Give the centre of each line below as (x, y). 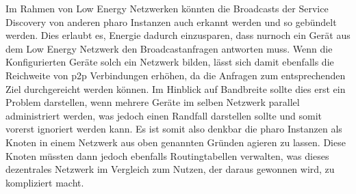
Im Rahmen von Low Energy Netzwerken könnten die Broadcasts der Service (167, 8)
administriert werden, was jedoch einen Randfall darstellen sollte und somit (164, 115)
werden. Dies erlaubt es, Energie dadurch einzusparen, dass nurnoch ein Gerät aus (178, 35)
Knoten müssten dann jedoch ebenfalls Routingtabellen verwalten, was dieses (167, 155)
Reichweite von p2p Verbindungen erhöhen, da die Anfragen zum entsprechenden (176, 75)
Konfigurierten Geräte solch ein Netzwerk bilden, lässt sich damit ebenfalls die (170, 62)
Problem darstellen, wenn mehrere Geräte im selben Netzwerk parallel (153, 102)
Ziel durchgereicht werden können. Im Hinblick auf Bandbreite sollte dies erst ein (176, 88)
